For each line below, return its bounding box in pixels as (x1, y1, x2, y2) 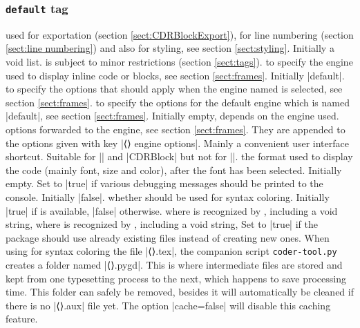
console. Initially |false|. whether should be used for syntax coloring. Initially (6, 189, 330, 204)
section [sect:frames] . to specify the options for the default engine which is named (6, 95, 350, 109)
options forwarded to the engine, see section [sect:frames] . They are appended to (6, 122, 345, 136)
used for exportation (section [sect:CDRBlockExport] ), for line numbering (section (6, 27, 354, 41)
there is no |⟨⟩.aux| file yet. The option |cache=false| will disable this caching (6, 298, 331, 312)
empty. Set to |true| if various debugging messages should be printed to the (6, 176, 323, 191)
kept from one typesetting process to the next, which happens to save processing (6, 271, 346, 285)
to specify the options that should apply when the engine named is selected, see (6, 81, 343, 96)
